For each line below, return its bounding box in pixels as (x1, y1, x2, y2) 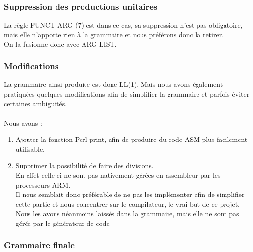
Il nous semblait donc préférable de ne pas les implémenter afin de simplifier (15, 189, 245, 199)
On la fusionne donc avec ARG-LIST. (4, 39, 117, 49)
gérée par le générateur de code (15, 218, 110, 228)
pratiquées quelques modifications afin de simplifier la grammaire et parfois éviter (4, 88, 250, 99)
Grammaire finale (4, 239, 75, 251)
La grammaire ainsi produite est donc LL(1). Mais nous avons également (4, 79, 223, 89)
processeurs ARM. (15, 179, 71, 190)
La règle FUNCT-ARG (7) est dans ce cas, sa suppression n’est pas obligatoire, (4, 20, 243, 30)
